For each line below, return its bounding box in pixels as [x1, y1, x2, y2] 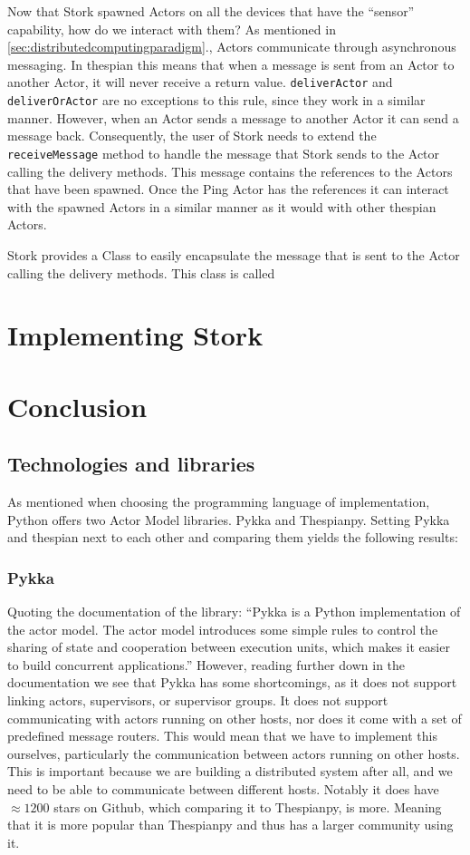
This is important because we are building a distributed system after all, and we [7, 762, 453, 781]
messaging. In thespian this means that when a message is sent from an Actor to [7, 54, 455, 73]
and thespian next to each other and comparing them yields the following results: [7, 528, 458, 547]
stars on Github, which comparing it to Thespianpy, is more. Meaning [53, 797, 442, 816]
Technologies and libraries [7, 450, 255, 478]
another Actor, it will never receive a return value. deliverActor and [7, 73, 393, 92]
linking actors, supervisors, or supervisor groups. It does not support [7, 691, 388, 710]
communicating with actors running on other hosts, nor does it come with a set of [7, 708, 462, 727]
